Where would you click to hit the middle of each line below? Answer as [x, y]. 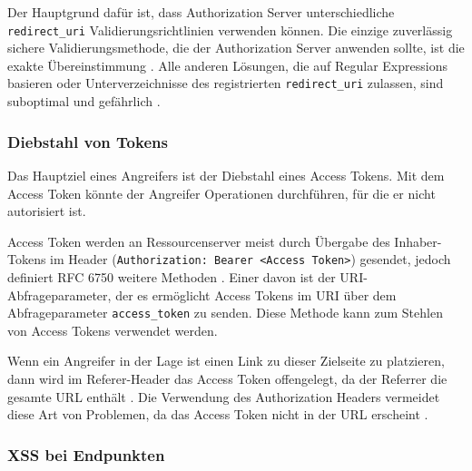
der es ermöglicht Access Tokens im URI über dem [256, 294]
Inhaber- [418, 241]
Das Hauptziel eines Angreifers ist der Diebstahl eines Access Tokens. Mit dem [226, 175]
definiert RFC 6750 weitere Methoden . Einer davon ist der [172, 276]
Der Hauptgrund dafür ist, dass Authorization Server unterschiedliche [201, 12]
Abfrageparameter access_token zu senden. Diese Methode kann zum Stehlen [225, 313]
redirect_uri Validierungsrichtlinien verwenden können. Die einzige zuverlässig [230, 29]
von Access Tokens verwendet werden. [113, 330]
